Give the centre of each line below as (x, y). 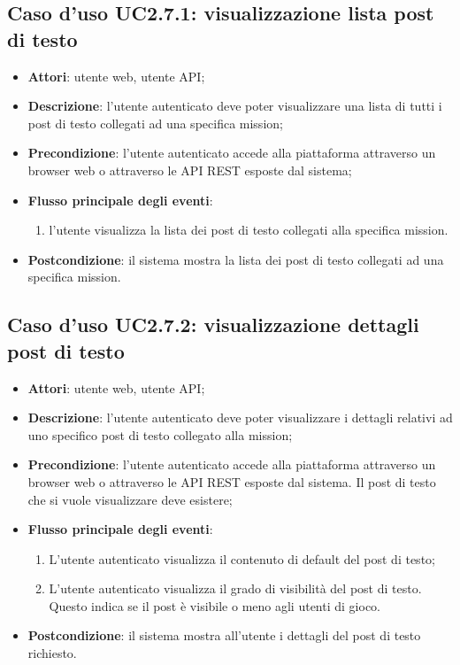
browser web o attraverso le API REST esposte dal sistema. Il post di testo (232, 481)
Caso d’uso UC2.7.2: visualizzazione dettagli (213, 325)
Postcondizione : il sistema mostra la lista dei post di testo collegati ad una (236, 259)
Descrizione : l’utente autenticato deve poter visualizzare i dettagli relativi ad (240, 418)
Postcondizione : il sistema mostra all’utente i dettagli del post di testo (224, 635)
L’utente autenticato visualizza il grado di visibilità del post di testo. (235, 588)
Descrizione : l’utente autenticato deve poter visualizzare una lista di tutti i (235, 106)
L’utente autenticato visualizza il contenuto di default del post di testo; (242, 558)
